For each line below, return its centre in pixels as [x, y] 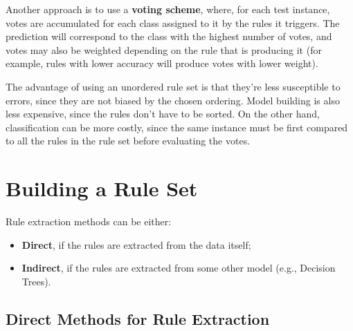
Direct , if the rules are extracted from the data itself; [136, 244]
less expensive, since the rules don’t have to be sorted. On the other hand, [163, 114]
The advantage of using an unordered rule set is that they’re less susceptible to [173, 86]
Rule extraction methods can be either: [89, 221]
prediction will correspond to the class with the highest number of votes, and [169, 36]
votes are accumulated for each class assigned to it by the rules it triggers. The [173, 22]
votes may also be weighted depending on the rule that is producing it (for [164, 49]
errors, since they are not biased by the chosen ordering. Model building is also [173, 100]
